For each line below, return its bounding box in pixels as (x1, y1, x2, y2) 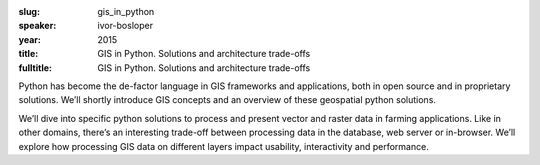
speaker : (18, 20, 57, 32)
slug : (18, 6, 40, 17)
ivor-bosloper (97, 20, 154, 32)
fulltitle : (18, 61, 52, 74)
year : (18, 33, 42, 45)
